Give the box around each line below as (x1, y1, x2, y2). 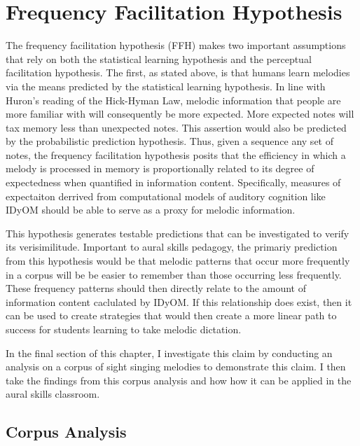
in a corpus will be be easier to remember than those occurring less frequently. (6, 267, 342, 281)
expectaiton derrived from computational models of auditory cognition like (6, 188, 326, 203)
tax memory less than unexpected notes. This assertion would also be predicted (6, 120, 347, 134)
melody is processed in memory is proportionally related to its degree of (6, 161, 314, 176)
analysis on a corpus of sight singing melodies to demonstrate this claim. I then (6, 359, 346, 374)
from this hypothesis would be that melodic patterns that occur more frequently (6, 253, 350, 268)
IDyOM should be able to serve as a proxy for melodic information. (6, 202, 296, 217)
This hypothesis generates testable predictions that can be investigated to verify (6, 225, 349, 240)
